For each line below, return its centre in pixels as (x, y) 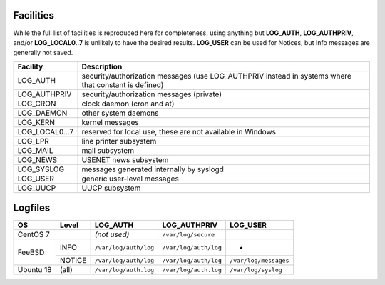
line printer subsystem (119, 141)
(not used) (112, 234)
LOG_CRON (37, 104)
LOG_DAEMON (42, 113)
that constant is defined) (123, 84)
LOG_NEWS (37, 159)
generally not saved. (43, 53)
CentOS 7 (34, 234)
